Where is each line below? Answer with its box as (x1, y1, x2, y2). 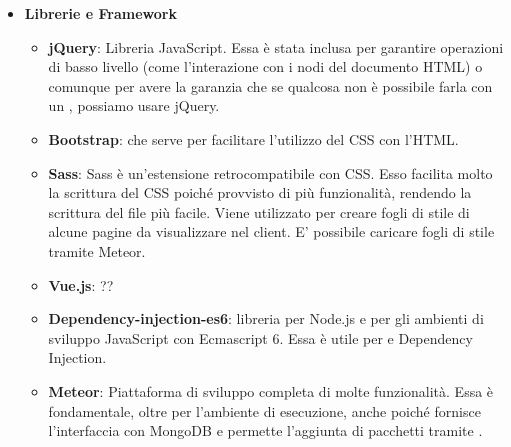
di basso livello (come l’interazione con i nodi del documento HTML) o (48, 56, 483, 77)
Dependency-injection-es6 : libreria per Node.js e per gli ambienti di (48, 308, 484, 329)
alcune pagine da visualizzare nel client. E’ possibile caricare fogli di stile (48, 221, 495, 242)
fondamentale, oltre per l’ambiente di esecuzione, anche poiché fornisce (48, 400, 481, 421)
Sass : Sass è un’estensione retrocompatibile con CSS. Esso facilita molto (48, 162, 493, 183)
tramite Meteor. (48, 240, 146, 261)
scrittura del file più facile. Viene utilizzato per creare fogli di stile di (48, 201, 470, 222)
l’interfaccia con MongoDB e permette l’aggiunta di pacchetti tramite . (48, 420, 483, 441)
